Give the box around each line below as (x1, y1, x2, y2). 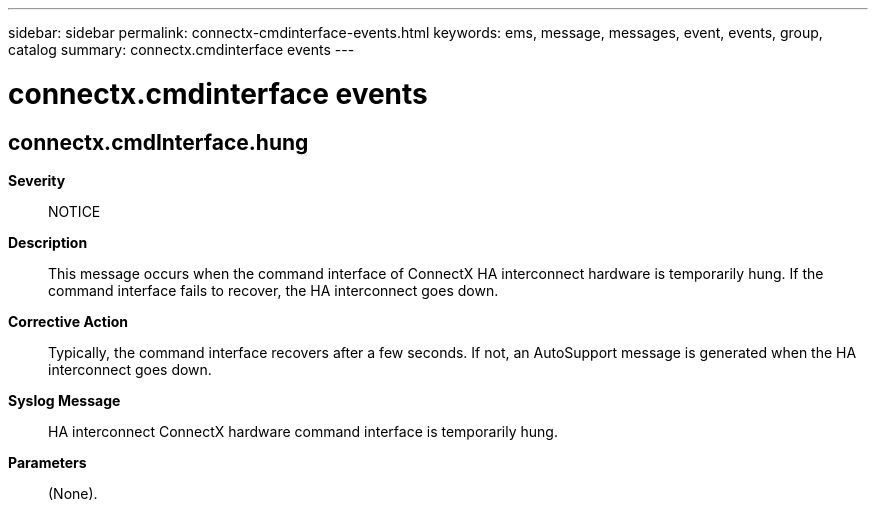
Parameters (8, 453, 87, 471)
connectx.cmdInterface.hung (8, 129, 309, 155)
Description (8, 233, 88, 251)
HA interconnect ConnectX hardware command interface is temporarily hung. (48, 422, 558, 440)
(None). (48, 484, 98, 502)
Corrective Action (8, 312, 128, 330)
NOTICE (48, 202, 101, 220)
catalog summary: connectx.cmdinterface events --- (8, 41, 355, 58)
